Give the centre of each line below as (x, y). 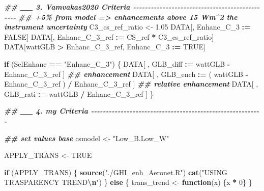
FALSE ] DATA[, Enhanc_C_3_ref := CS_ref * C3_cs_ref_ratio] (109, 36)
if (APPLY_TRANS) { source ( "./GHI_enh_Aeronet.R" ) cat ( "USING (116, 172)
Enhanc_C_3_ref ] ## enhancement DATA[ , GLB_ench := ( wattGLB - (126, 74)
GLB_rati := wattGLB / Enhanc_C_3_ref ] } (79, 93)
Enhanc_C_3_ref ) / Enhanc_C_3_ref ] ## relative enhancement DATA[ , (131, 84)
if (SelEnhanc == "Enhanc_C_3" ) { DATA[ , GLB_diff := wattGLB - (117, 63)
